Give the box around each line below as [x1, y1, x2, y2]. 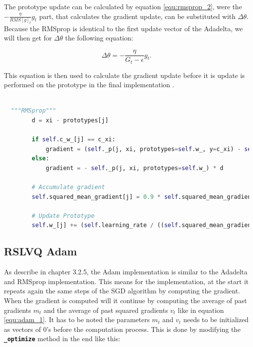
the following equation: [65, 33, 133, 43]
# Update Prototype [32, 212, 95, 219]
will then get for [4, 33, 52, 43]
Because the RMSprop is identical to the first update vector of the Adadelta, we [4, 23, 243, 33]
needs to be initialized [183, 314, 249, 325]
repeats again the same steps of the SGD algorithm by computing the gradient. [4, 286, 240, 296]
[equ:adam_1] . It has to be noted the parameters [4, 314, 150, 325]
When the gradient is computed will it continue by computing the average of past [4, 295, 247, 306]
